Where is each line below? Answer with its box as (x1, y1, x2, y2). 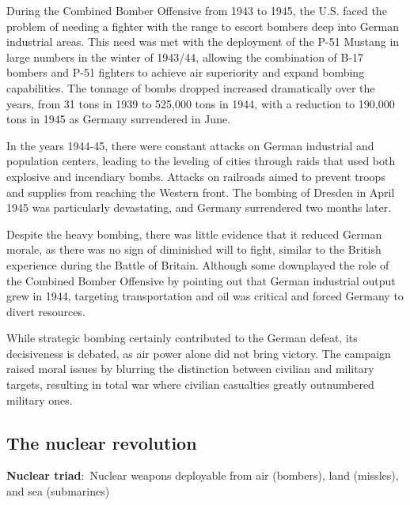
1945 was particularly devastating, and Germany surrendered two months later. (6, 199, 392, 216)
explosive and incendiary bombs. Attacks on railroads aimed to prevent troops (6, 168, 385, 184)
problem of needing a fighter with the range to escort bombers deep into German (6, 17, 399, 34)
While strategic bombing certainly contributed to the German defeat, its (6, 330, 358, 346)
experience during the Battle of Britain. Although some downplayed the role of (6, 256, 389, 273)
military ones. (6, 391, 73, 408)
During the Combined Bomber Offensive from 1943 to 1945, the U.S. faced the (6, 2, 387, 18)
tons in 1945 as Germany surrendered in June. (6, 111, 231, 127)
